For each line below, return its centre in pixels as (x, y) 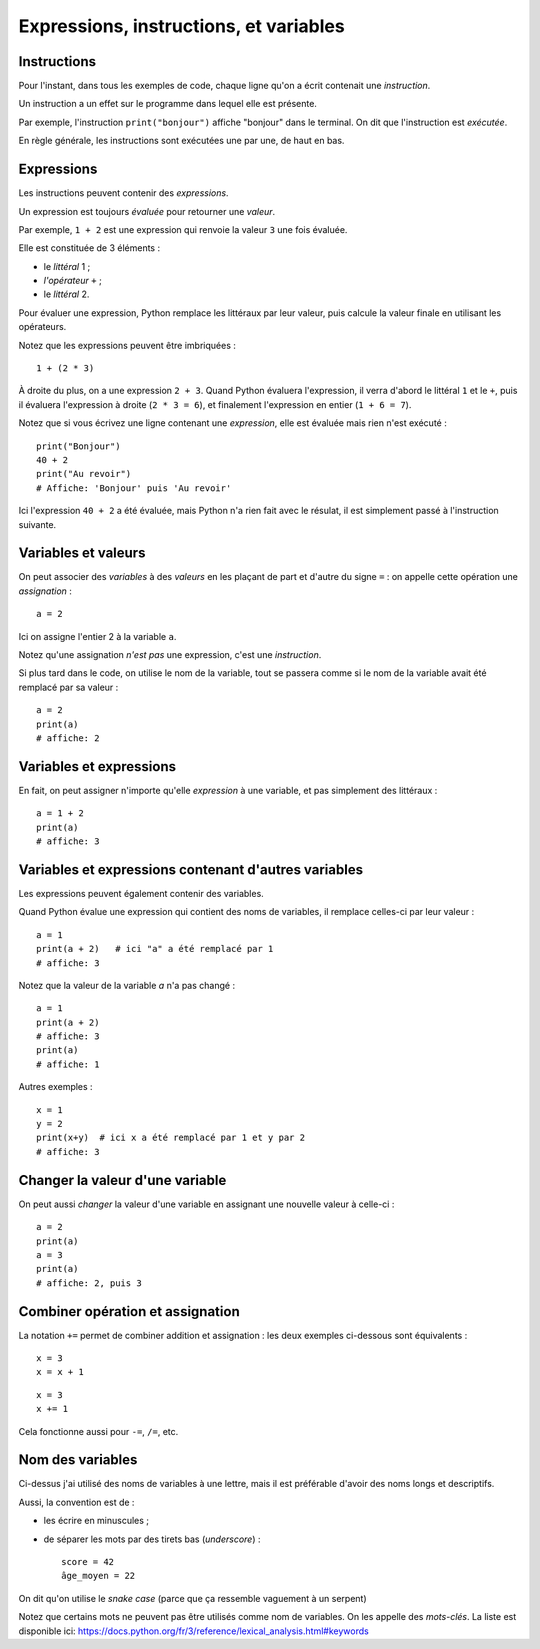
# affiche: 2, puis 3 (89, 1283)
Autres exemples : (56, 1087)
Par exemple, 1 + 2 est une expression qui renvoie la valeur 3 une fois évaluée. (183, 229)
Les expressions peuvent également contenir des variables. (141, 893)
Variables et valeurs (82, 553)
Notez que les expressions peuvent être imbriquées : (127, 345)
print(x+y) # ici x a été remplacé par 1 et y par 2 (170, 1138)
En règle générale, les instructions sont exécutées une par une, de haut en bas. (181, 141)
